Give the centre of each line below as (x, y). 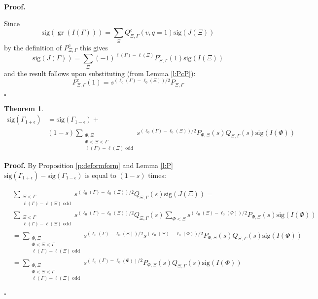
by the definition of (33, 47)
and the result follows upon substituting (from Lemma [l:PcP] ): (100, 73)
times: (157, 175)
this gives (94, 47)
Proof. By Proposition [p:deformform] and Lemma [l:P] (88, 165)
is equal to (101, 175)
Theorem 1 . (24, 108)
